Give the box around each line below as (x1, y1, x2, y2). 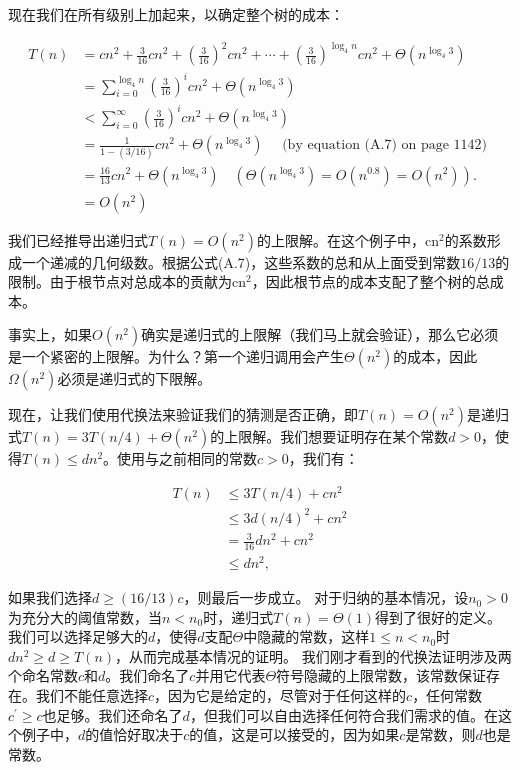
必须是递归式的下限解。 (57, 368, 212, 389)
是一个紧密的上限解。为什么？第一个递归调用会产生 (8, 346, 344, 367)
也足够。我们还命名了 (42, 704, 183, 725)
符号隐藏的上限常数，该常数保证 (276, 665, 487, 686)
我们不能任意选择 (35, 685, 148, 706)
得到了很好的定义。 (375, 606, 502, 627)
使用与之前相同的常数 (117, 448, 258, 469)
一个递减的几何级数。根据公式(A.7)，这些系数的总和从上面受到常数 (21, 251, 461, 272)
